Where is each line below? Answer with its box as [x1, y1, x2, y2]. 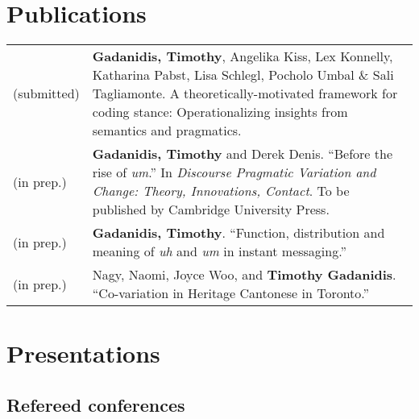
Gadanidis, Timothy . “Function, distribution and [92, 223, 385, 243]
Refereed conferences [6, 392, 185, 417]
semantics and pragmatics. [92, 121, 242, 140]
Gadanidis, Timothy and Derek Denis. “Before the [92, 144, 393, 164]
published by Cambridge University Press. [92, 200, 330, 219]
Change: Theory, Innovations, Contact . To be [92, 181, 350, 201]
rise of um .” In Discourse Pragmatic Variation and [92, 163, 376, 182]
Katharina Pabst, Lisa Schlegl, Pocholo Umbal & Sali [92, 65, 394, 85]
